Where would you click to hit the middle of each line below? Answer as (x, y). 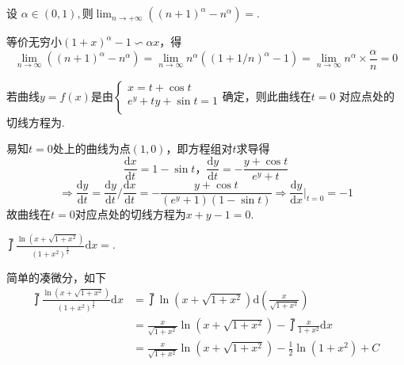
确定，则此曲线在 (267, 97)
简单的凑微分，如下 (56, 277)
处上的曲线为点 (91, 148)
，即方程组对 (199, 148)
